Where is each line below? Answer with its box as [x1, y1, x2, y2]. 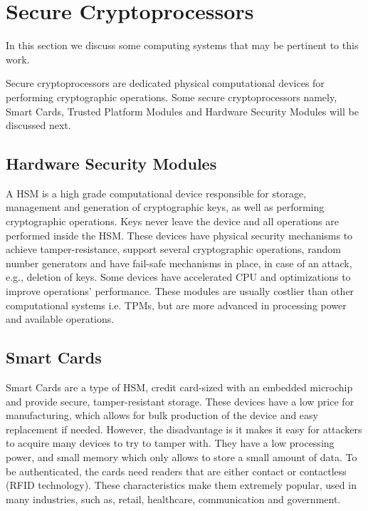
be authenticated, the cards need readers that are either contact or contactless [6, 463, 347, 478]
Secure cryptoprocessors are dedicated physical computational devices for [6, 76, 325, 91]
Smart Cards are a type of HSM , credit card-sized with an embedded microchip [6, 380, 353, 395]
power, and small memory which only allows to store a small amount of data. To [6, 450, 357, 464]
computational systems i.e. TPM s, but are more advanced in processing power [6, 297, 347, 312]
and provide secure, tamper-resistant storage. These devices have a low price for [6, 393, 354, 408]
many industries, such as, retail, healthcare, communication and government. [6, 491, 341, 506]
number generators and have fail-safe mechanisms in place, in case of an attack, [6, 255, 352, 270]
